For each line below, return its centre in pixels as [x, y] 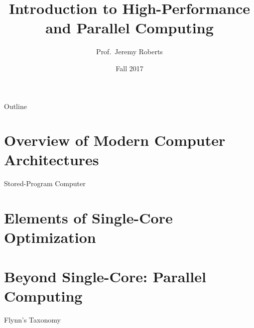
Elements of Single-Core [88, 218]
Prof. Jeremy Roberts [129, 52]
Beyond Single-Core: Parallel [105, 276]
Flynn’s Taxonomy [32, 319]
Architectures [52, 160]
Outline [15, 106]
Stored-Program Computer [45, 183]
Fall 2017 [129, 68]
